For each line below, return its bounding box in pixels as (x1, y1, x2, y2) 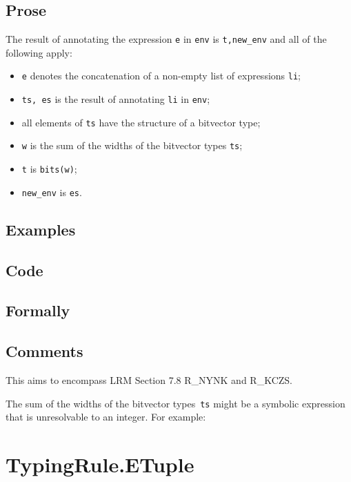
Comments (6, 340, 83, 362)
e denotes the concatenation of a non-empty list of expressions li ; (21, 68, 301, 83)
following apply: (6, 45, 72, 59)
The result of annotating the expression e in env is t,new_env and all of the (6, 32, 327, 46)
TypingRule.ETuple (6, 450, 194, 478)
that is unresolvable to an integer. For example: (6, 409, 206, 424)
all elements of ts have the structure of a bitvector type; (21, 115, 261, 129)
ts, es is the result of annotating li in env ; (21, 92, 210, 106)
